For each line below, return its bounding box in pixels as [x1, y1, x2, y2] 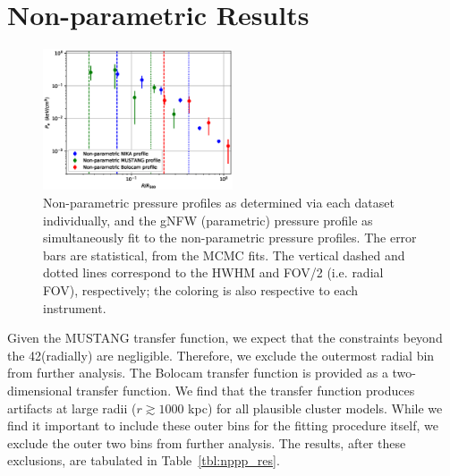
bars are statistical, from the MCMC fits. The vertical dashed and [43, 245, 405, 264]
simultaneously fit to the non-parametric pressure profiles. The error [43, 228, 417, 247]
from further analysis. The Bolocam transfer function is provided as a [7, 363, 388, 382]
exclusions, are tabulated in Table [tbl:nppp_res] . [7, 451, 280, 470]
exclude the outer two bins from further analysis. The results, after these [7, 433, 406, 452]
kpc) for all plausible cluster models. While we [188, 398, 443, 417]
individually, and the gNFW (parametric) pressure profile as [43, 210, 373, 229]
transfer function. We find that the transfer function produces [76, 381, 415, 399]
